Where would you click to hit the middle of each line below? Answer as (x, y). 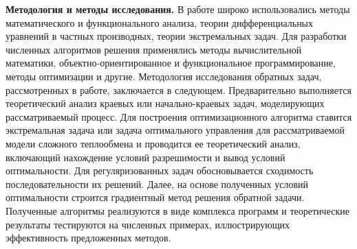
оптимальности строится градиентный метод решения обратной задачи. (155, 197)
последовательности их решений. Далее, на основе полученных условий (157, 183)
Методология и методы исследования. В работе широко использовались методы (178, 9)
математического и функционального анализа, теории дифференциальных (160, 22)
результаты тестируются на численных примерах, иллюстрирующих (148, 224)
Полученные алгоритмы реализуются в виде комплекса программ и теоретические (177, 210)
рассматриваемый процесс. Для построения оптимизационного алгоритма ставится (179, 116)
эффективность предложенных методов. (88, 238)
